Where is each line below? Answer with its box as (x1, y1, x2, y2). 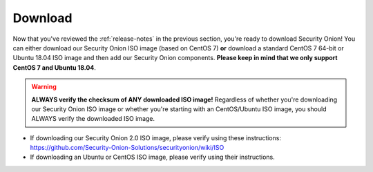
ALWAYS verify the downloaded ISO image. (31, 115, 155, 123)
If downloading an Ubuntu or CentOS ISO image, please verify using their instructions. (30, 153, 276, 162)
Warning (31, 83, 57, 91)
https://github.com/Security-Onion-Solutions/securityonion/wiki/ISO (30, 144, 224, 152)
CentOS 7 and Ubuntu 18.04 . (12, 63, 96, 72)
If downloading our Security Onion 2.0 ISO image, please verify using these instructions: (30, 133, 281, 142)
